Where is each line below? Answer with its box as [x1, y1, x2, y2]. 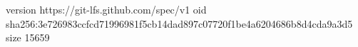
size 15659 [6, 30, 50, 45]
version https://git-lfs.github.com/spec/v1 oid [6, 2, 207, 16]
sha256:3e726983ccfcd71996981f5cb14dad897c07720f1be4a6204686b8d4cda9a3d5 [6, 16, 353, 31]
